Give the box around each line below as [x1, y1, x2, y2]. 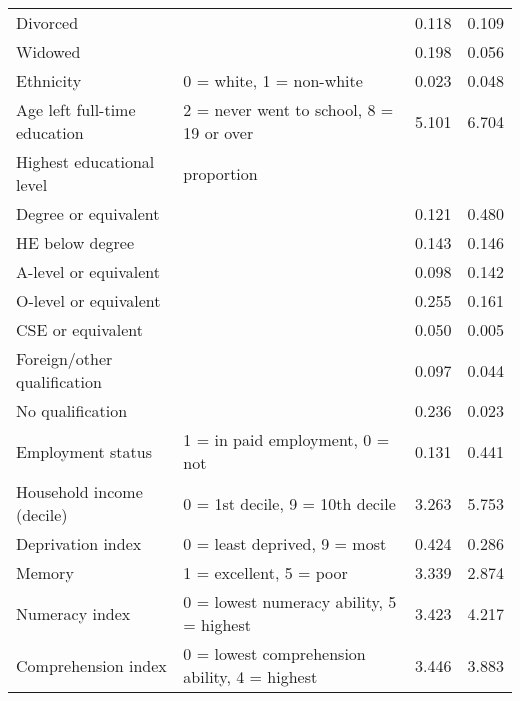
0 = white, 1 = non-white [183, 69, 363, 92]
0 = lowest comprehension [183, 642, 366, 665]
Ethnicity [16, 69, 82, 92]
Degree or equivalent [16, 202, 160, 225]
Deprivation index [16, 532, 142, 555]
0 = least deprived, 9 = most [183, 532, 387, 555]
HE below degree [16, 231, 135, 254]
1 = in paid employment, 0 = [183, 428, 390, 451]
